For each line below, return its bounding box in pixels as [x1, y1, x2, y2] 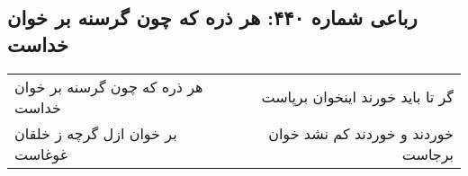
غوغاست [14, 143, 67, 164]
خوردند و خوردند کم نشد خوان [268, 122, 454, 144]
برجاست [401, 143, 454, 164]
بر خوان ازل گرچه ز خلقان [14, 122, 177, 144]
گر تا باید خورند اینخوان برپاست [261, 86, 454, 108]
